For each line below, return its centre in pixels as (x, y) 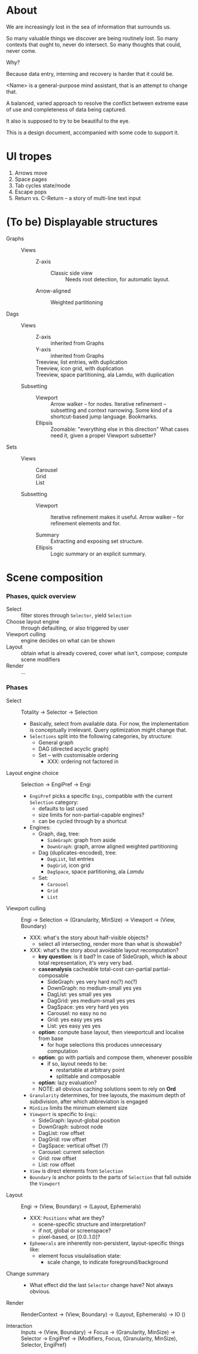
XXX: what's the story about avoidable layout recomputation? (104, 950)
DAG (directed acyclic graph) (74, 749)
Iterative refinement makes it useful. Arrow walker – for (117, 517)
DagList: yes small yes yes (79, 994)
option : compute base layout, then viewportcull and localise (111, 1032)
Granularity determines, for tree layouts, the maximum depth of (107, 1095)
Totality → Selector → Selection (59, 712)
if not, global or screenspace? (74, 1230)
